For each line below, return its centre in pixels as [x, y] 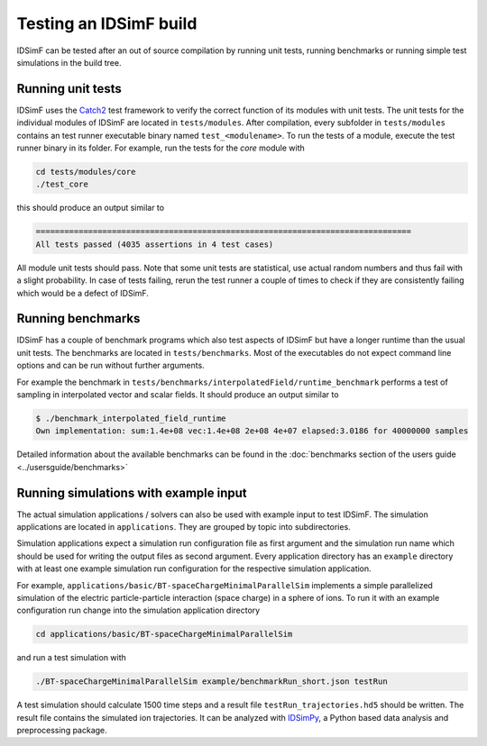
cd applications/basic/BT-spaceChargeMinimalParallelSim [164, 634]
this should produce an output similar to [91, 208]
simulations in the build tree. [69, 62]
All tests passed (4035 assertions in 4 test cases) [155, 244]
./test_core [62, 184]
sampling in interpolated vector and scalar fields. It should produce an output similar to [178, 394]
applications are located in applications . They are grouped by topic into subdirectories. [184, 527]
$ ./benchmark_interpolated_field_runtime [131, 418]
